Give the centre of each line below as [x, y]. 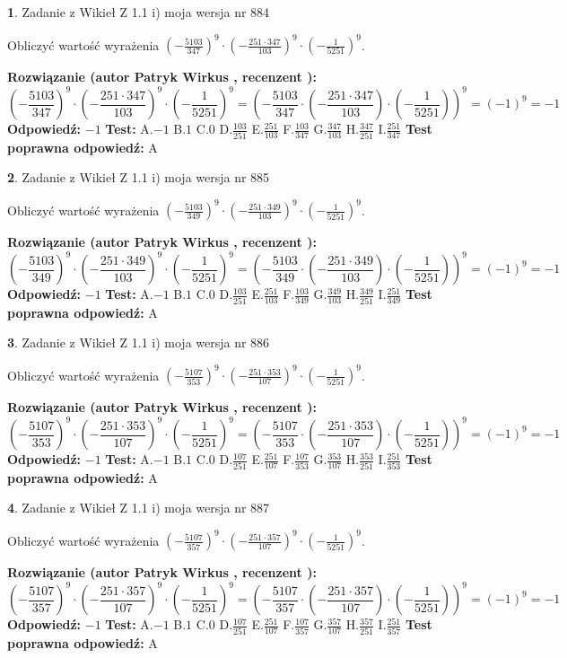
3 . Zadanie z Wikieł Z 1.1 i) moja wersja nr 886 [139, 342]
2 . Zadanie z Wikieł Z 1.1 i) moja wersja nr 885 [139, 177]
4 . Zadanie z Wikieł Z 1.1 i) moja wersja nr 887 [139, 508]
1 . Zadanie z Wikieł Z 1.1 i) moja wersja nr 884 [139, 12]
